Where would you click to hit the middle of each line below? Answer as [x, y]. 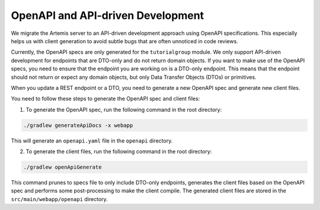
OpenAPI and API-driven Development [108, 15]
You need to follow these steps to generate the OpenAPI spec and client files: [105, 99]
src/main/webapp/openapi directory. [59, 199]
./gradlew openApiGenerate [63, 167]
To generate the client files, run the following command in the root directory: [119, 151]
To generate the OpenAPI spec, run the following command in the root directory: [124, 109]
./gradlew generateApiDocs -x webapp [78, 125]
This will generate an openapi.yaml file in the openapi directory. [92, 140]
